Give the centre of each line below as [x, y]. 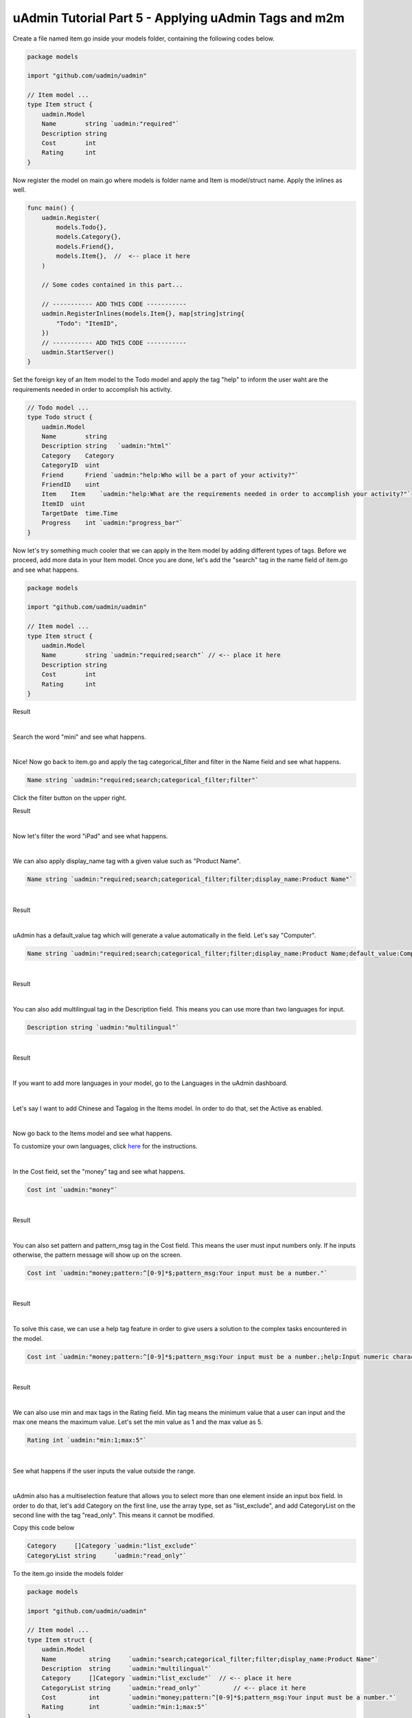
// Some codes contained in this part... [112, 285]
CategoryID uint [71, 465]
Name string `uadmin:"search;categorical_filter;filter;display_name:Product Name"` [210, 1659]
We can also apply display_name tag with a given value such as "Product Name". [127, 861]
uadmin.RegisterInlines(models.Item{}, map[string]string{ [143, 314]
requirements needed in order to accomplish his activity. [92, 389]
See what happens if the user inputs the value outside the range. [104, 1471]
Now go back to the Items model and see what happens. [93, 1133]
